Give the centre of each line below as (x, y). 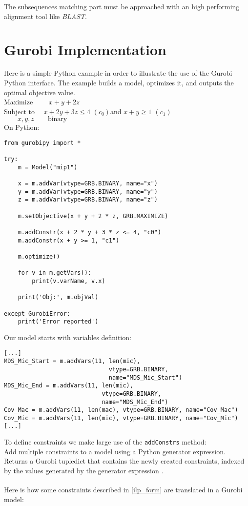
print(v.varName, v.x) (69, 281)
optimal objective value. (40, 92)
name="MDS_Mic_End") (135, 402)
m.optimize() (39, 257)
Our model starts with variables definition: (68, 337)
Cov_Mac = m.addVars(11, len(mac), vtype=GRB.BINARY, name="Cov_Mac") (121, 410)
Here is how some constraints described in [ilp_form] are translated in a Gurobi (123, 490)
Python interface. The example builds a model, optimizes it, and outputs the (119, 82)
